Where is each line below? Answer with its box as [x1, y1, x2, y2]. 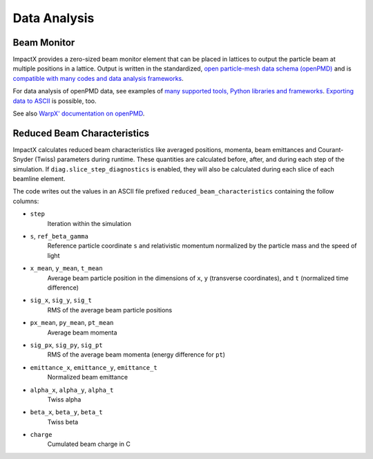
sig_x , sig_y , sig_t [30, 296, 93, 304]
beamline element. [12, 175, 66, 183]
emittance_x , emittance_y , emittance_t [30, 363, 158, 371]
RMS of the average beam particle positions [47, 306, 173, 314]
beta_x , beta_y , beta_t [30, 408, 103, 416]
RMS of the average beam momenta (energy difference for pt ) [47, 350, 226, 359]
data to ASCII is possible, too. [12, 97, 97, 105]
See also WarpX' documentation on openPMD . [12, 109, 145, 118]
